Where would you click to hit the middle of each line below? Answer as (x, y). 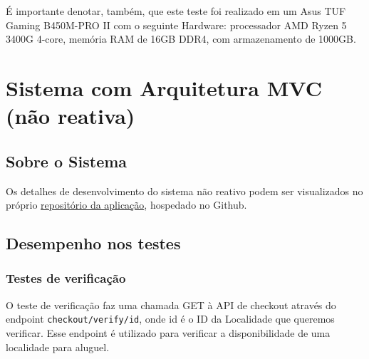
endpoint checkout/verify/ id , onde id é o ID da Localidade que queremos (170, 319)
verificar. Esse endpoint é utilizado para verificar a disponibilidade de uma (168, 332)
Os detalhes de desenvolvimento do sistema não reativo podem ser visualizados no (184, 191)
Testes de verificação (66, 278)
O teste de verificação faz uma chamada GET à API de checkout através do (171, 305)
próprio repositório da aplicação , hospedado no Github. (126, 205)
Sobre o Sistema (67, 161)
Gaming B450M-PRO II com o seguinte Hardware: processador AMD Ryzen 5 (176, 25)
